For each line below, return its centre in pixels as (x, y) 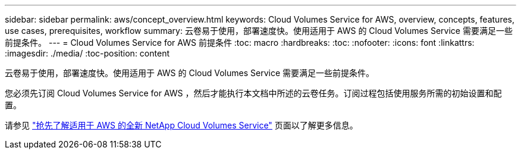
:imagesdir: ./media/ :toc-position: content (87, 53)
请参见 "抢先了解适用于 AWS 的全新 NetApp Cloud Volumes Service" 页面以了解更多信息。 (181, 125)
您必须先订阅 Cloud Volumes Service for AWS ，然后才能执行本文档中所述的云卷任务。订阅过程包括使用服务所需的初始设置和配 (253, 93)
